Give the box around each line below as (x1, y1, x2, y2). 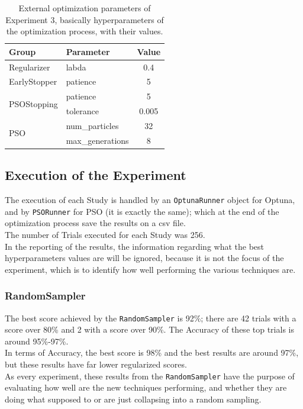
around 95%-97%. (5, 334, 69, 347)
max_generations (66, 134, 129, 146)
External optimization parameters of (18, 2, 151, 14)
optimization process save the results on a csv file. (5, 217, 186, 229)
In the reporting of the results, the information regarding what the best (5, 240, 265, 252)
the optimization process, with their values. (6, 25, 163, 37)
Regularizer (9, 60, 50, 73)
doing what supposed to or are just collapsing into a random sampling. (5, 392, 262, 405)
